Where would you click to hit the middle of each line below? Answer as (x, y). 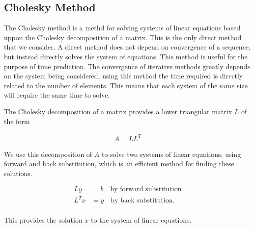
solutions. (18, 173)
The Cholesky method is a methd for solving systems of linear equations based (122, 28)
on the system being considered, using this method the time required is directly (124, 76)
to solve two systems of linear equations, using (171, 154)
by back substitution (142, 201)
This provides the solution (43, 220)
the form (17, 121)
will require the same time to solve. (57, 95)
